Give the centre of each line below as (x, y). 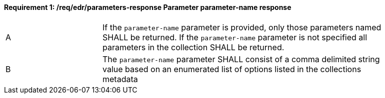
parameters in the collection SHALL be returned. (193, 47)
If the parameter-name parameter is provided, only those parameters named (242, 27)
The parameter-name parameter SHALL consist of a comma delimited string (241, 59)
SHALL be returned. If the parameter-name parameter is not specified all (235, 37)
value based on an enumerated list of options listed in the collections (232, 69)
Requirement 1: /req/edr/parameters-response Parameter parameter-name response (148, 7)
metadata (120, 79)
